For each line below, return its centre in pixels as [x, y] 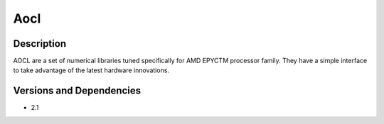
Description [40, 44]
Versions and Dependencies [77, 91]
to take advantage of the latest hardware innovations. [91, 70]
